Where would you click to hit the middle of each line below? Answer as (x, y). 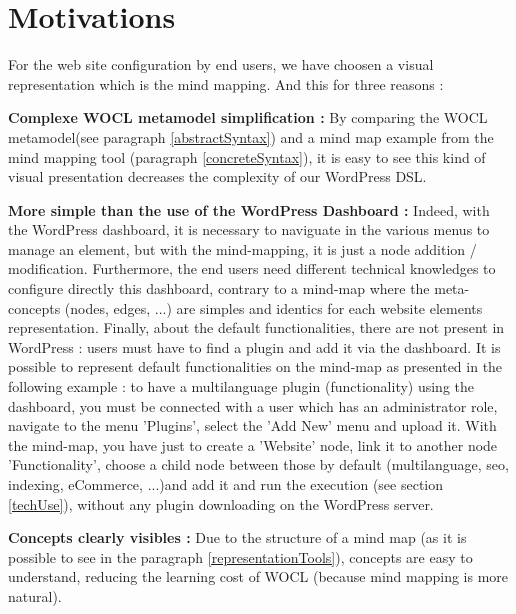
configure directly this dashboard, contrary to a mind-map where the (219, 288)
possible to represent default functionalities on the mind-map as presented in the (255, 366)
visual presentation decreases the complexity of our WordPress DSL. (217, 176)
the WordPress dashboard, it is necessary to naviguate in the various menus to (249, 229)
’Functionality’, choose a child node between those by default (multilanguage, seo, (258, 464)
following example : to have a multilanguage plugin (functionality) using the (241, 386)
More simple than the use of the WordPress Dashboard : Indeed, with (249, 209)
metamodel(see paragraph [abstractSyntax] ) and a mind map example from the (251, 136)
